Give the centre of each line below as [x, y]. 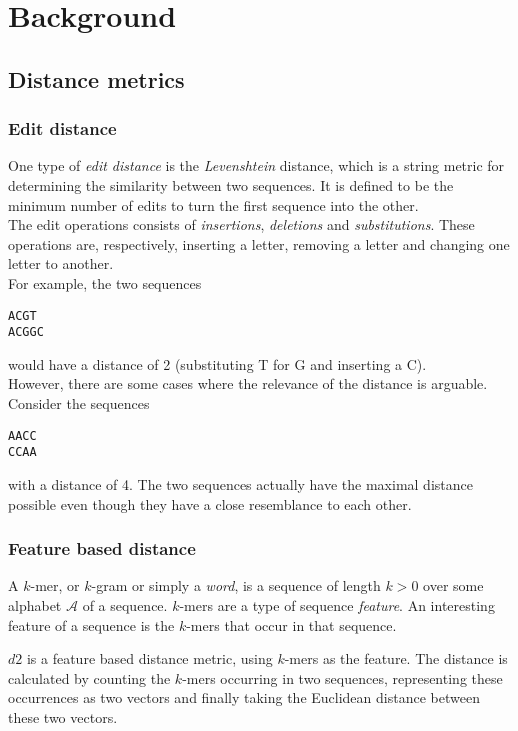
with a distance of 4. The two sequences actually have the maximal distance [240, 483]
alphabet [35, 604]
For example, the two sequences [105, 282]
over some [453, 585]
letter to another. [61, 263]
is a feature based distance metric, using [149, 658]
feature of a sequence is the [91, 624]
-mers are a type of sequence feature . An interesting [337, 604]
